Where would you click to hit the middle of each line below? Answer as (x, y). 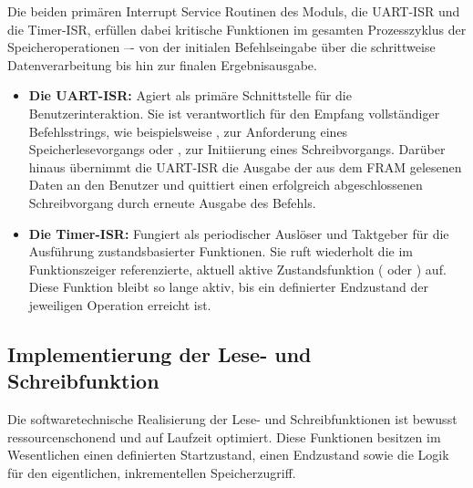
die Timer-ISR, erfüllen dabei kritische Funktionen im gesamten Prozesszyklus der (237, 29)
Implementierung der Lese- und (159, 353)
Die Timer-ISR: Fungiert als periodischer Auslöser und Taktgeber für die (239, 233)
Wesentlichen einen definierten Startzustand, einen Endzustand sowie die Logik (228, 455)
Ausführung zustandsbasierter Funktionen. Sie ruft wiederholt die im (221, 251)
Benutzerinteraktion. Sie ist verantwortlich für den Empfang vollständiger (234, 113)
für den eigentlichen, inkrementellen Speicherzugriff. (152, 472)
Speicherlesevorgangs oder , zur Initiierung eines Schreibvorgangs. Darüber (237, 149)
